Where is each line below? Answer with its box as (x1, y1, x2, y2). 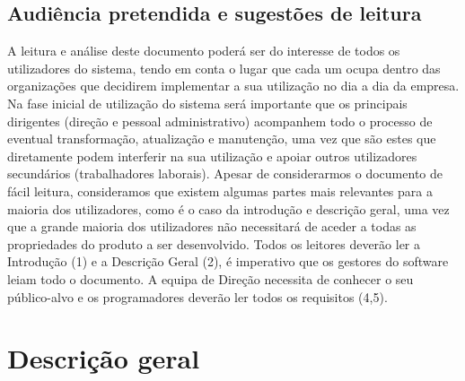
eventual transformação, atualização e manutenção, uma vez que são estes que (7, 129, 436, 148)
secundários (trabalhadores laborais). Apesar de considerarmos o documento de (7, 164, 443, 183)
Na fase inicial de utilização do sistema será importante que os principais (7, 93, 408, 112)
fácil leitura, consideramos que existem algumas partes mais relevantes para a (7, 181, 433, 200)
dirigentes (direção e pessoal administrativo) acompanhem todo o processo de (7, 111, 433, 130)
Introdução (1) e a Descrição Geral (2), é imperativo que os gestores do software (7, 252, 449, 271)
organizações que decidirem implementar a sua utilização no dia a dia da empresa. (7, 76, 460, 95)
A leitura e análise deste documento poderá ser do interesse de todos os (7, 41, 400, 60)
